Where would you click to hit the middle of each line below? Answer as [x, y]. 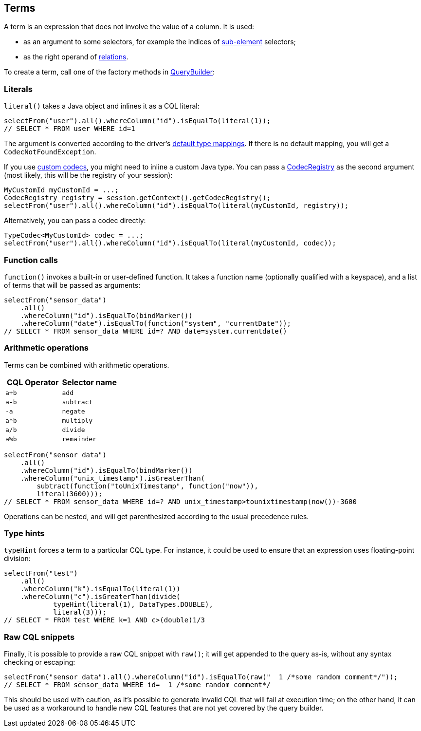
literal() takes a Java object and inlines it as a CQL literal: [102, 106]
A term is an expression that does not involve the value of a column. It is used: [129, 27]
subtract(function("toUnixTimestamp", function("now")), [147, 486]
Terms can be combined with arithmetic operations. [87, 365]
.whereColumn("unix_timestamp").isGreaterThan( [113, 478]
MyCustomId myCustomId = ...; [62, 190]
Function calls [31, 260]
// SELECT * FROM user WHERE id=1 [70, 129]
